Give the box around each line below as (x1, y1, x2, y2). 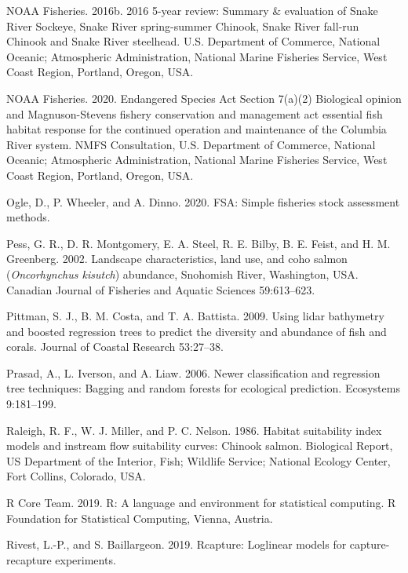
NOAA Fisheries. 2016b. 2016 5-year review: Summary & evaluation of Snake (6, 2, 378, 18)
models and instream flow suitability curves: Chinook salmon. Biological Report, (6, 437, 393, 454)
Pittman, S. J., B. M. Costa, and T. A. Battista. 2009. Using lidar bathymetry (6, 308, 384, 324)
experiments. (55, 551, 116, 568)
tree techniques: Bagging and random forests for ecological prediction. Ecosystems (6, 380, 400, 396)
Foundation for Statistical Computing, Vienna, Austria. (6, 509, 273, 526)
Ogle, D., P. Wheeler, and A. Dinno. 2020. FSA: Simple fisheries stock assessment (6, 193, 400, 210)
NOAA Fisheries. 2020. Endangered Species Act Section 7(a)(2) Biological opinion (6, 89, 402, 106)
